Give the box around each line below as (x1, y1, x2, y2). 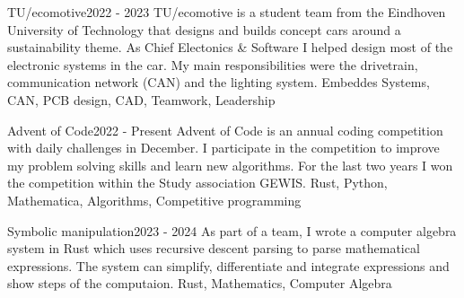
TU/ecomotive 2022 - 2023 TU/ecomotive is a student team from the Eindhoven (7, 3, 446, 21)
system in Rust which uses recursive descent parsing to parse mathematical (7, 239, 420, 258)
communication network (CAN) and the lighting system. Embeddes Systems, (7, 73, 430, 92)
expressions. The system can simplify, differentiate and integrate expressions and (7, 256, 450, 275)
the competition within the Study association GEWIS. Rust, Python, (7, 173, 388, 192)
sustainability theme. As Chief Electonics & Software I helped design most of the (7, 38, 453, 57)
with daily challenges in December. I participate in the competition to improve (7, 138, 440, 157)
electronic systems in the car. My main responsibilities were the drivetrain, (7, 55, 418, 74)
